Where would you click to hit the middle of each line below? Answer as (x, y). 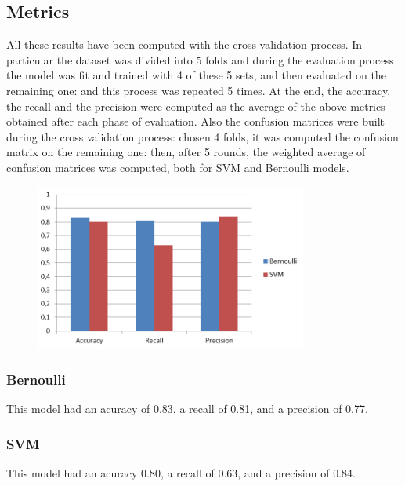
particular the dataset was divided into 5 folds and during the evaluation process (200, 59)
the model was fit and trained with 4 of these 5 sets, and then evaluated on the (196, 75)
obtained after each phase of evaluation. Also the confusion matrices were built (196, 121)
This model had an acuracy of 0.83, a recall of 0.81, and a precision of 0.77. (187, 409)
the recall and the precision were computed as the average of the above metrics (196, 106)
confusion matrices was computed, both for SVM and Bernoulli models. (178, 167)
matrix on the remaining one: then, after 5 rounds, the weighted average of (186, 152)
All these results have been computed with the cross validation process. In (184, 44)
